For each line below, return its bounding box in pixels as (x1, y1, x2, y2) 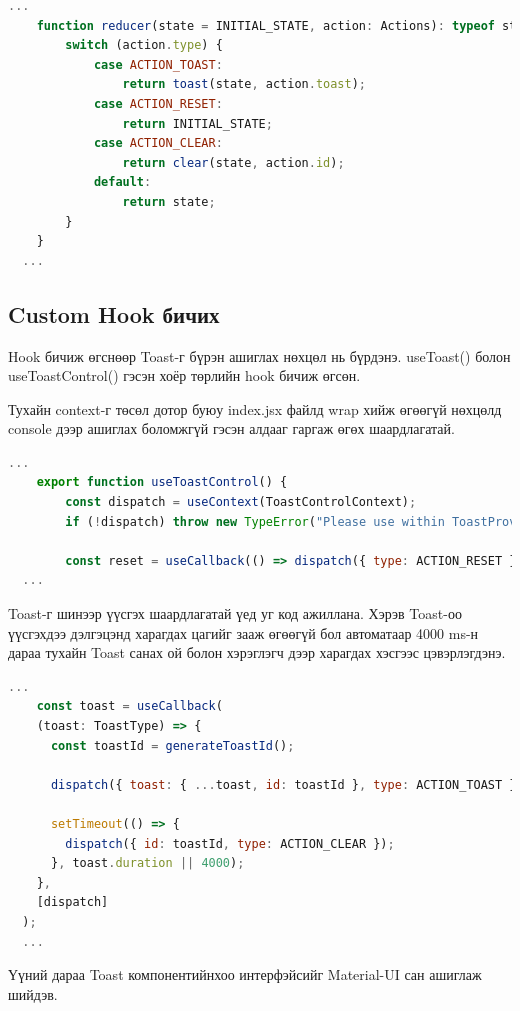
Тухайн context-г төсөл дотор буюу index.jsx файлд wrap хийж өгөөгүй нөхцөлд (8, 398, 502, 419)
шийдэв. (8, 983, 58, 1004)
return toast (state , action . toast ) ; (122, 77, 367, 92)
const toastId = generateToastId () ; (50, 738, 295, 753)
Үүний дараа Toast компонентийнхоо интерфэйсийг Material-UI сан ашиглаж (8, 964, 482, 985)
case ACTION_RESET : (93, 96, 223, 111)
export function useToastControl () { (36, 475, 288, 490)
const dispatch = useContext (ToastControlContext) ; (65, 495, 417, 510)
